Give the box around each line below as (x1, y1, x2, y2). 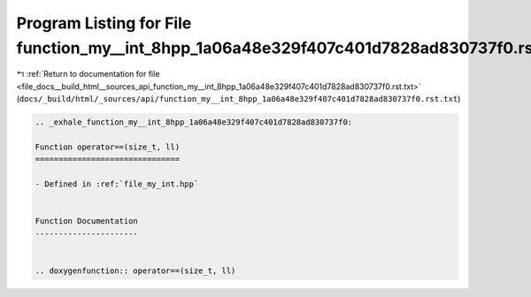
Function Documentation (35, 217, 139, 226)
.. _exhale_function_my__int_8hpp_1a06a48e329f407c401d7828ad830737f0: (35, 118, 353, 127)
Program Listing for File (16, 13, 192, 33)
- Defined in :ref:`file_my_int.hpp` (35, 179, 199, 189)
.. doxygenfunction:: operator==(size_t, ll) (35, 265, 236, 276)
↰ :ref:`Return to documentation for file (16, 69, 160, 80)
